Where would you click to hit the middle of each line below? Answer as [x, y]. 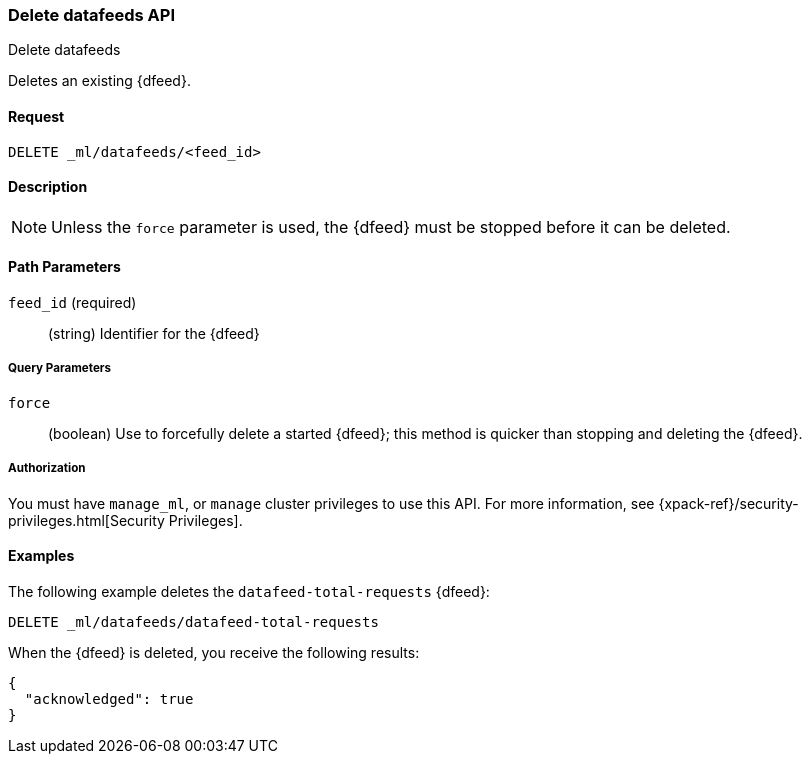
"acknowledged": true [109, 698]
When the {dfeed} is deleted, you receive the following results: [214, 652]
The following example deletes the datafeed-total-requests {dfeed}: [249, 591]
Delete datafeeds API [91, 15]
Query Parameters [60, 368]
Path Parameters [64, 267]
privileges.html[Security [86, 520]
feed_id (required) [72, 303]
